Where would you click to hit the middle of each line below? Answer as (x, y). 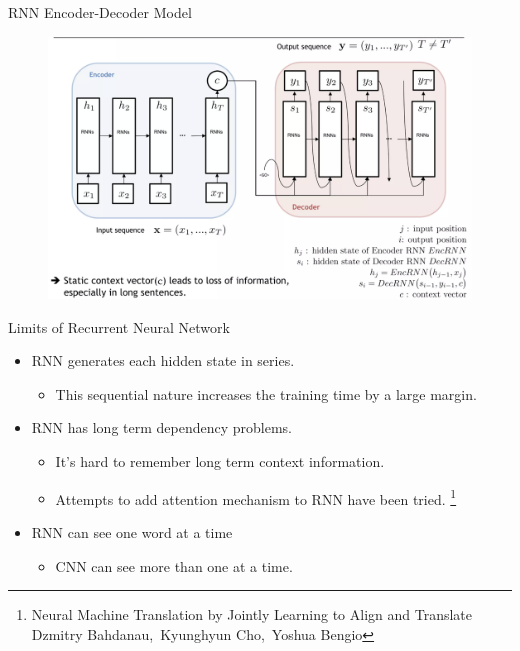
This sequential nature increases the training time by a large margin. (266, 393)
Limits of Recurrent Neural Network (119, 326)
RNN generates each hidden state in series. (163, 360)
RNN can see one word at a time (132, 531)
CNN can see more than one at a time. (174, 565)
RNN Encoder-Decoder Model (100, 12)
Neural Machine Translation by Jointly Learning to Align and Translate (251, 614)
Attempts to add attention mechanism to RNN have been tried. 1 (256, 497)
